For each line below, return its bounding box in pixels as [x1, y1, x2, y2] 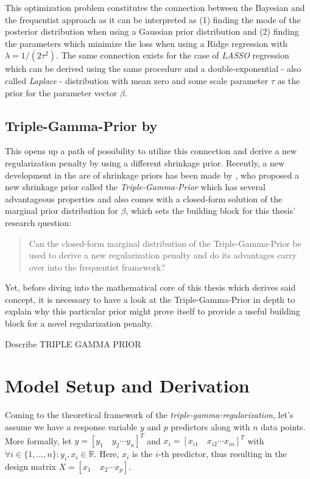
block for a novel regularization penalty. [5, 317, 153, 330]
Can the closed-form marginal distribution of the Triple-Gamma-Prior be [29, 236, 301, 249]
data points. [261, 420, 306, 433]
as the [277, 74, 300, 87]
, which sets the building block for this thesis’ [125, 204, 295, 217]
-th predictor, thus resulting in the [158, 447, 287, 460]
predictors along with [171, 420, 250, 433]
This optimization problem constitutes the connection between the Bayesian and [5, 1, 305, 13]
